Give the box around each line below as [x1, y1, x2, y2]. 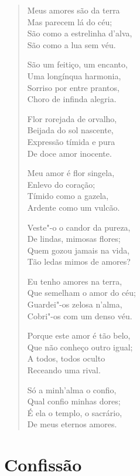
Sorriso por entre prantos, [27, 81, 119, 93]
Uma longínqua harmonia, [27, 69, 121, 82]
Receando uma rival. [27, 364, 101, 376]
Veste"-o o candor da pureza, [27, 221, 131, 233]
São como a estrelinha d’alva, [27, 27, 132, 39]
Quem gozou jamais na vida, [27, 244, 130, 256]
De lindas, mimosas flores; [27, 232, 121, 245]
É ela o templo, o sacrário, [27, 406, 122, 418]
